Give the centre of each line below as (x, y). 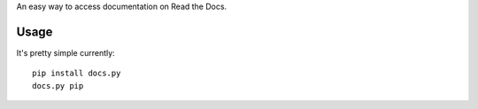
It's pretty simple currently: (66, 52)
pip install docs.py (77, 74)
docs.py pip (58, 86)
